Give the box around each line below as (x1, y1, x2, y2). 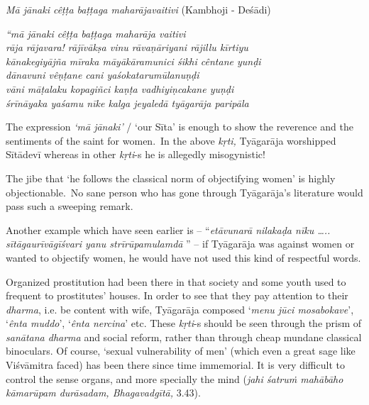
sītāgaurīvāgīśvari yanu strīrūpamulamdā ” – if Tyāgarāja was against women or (6, 236, 355, 251)
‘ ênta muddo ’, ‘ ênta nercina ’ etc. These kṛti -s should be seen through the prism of (6, 316, 362, 331)
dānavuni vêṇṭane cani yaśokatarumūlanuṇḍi (6, 67, 199, 82)
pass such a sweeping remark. (6, 199, 133, 213)
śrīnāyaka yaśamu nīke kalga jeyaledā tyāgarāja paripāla (6, 95, 249, 110)
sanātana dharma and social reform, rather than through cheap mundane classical (6, 329, 362, 344)
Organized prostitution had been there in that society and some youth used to (6, 274, 346, 289)
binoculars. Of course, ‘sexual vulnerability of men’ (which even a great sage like (6, 343, 356, 358)
